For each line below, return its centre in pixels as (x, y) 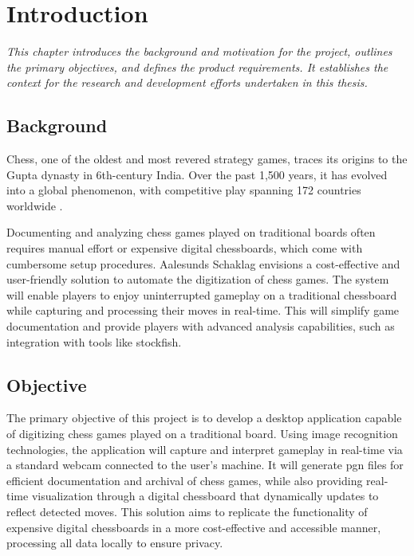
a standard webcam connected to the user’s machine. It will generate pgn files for (205, 465)
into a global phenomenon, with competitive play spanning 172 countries (184, 190)
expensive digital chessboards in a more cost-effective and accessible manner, (194, 527)
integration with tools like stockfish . (94, 341)
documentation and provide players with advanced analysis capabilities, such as (201, 326)
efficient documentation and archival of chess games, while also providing (185, 480)
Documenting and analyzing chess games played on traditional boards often (191, 232)
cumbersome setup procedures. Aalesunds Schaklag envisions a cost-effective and (203, 263)
